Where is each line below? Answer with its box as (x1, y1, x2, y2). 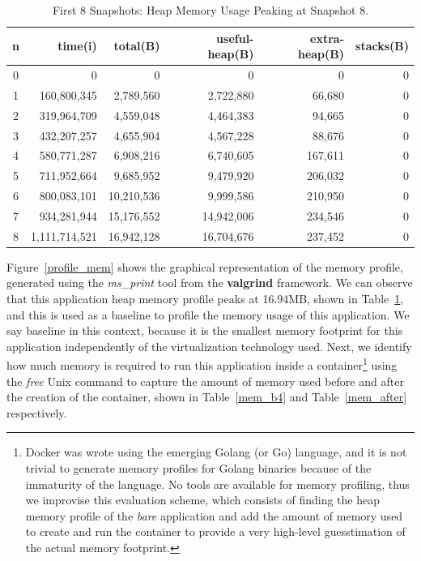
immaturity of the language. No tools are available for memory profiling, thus (25, 475, 410, 492)
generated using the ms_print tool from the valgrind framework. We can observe (6, 274, 413, 291)
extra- (310, 29, 345, 46)
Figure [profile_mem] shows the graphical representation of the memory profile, (6, 258, 403, 275)
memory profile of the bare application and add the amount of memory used (25, 507, 403, 524)
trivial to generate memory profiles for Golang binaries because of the (25, 460, 372, 477)
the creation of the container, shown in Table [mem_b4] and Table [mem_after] (6, 388, 407, 405)
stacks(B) (355, 37, 409, 54)
